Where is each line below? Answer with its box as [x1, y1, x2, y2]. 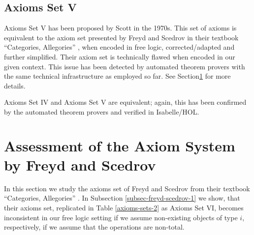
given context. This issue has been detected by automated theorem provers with [4, 61, 245, 71]
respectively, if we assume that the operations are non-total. [4, 222, 185, 232]
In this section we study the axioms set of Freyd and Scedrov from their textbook [4, 183, 250, 193]
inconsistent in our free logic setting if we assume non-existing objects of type [4, 212, 238, 222]
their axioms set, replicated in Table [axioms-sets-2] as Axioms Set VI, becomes [4, 203, 244, 213]
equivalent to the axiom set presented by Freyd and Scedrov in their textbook [4, 32, 239, 42]
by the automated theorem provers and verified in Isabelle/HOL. [4, 106, 199, 117]
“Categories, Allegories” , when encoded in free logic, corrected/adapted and [4, 42, 235, 52]
